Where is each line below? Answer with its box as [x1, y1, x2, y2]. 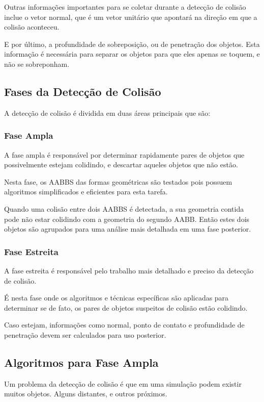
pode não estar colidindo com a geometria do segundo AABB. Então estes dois [4, 213, 250, 224]
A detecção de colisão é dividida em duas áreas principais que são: [4, 107, 211, 118]
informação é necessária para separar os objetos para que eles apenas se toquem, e [4, 48, 260, 59]
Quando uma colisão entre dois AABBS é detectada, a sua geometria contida [4, 203, 244, 214]
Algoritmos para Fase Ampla [4, 354, 159, 370]
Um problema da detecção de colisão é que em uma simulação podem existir [4, 378, 242, 389]
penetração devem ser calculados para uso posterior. [4, 329, 166, 340]
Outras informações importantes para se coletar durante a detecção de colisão [4, 2, 246, 12]
